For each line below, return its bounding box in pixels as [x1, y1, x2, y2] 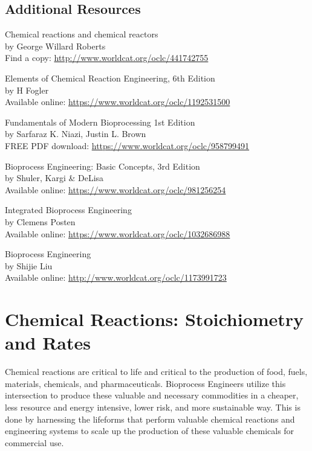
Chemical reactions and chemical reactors [5, 28, 158, 40]
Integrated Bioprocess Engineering [5, 203, 132, 216]
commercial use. [5, 436, 64, 449]
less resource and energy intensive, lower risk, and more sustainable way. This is [5, 400, 301, 413]
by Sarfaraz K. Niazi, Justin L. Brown [5, 127, 146, 140]
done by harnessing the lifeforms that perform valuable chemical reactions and [5, 412, 295, 425]
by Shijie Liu [5, 259, 53, 272]
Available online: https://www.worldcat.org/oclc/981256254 [5, 183, 226, 196]
